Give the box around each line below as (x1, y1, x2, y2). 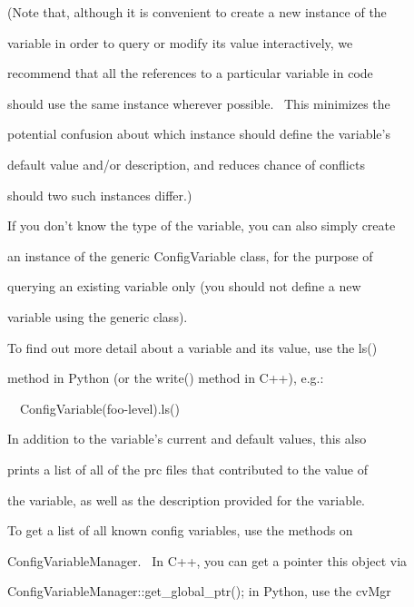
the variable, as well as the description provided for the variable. (7, 490, 365, 509)
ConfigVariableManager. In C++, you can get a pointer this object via (7, 551, 408, 570)
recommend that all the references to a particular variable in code (7, 64, 373, 83)
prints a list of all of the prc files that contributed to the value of (7, 459, 369, 478)
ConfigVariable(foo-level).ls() (19, 398, 180, 417)
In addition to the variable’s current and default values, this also (7, 429, 367, 448)
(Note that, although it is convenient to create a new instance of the (7, 3, 387, 21)
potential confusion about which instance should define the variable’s (7, 124, 390, 143)
